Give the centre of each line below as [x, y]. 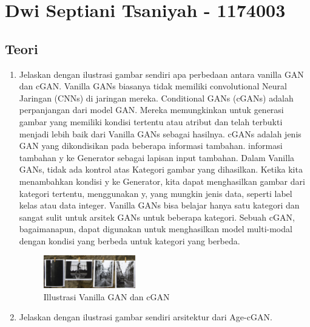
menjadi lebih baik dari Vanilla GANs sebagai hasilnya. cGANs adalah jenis [160, 133]
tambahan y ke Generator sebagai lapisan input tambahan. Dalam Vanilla [157, 157]
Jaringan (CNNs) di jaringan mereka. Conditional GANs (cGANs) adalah [156, 98]
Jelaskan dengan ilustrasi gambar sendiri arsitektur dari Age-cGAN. [146, 317]
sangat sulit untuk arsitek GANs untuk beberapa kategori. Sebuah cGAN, [157, 217]
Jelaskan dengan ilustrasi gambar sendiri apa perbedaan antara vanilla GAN [161, 74]
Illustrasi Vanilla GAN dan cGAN [106, 296]
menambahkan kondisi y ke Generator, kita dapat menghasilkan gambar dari [162, 181]
